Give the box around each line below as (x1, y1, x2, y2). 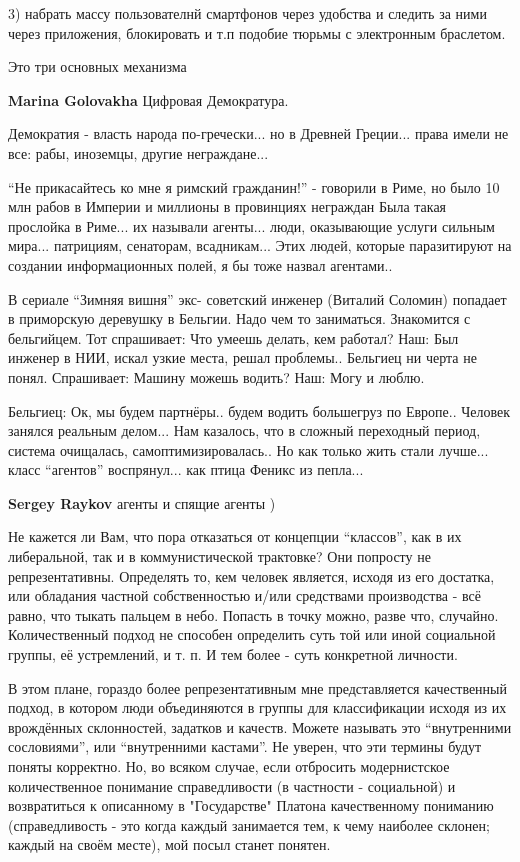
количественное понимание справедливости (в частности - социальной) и (8, 775, 456, 796)
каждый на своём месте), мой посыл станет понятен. (8, 834, 331, 855)
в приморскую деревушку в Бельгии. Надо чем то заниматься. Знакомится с (8, 308, 471, 329)
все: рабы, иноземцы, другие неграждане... (8, 142, 269, 163)
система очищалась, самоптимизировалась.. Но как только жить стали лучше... (8, 439, 489, 460)
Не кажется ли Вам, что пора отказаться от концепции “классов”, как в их (8, 526, 462, 547)
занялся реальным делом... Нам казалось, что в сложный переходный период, (8, 420, 481, 441)
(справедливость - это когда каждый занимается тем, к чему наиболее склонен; (8, 814, 490, 835)
